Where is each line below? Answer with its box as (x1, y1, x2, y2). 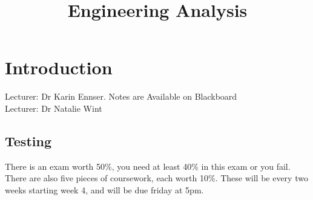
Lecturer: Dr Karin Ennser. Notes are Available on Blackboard (5, 90, 237, 103)
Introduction (5, 55, 113, 80)
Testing (5, 131, 51, 150)
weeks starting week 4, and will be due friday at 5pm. (5, 183, 204, 196)
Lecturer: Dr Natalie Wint (5, 102, 102, 114)
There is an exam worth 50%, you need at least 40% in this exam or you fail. (5, 160, 291, 172)
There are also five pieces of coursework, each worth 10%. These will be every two (5, 172, 308, 184)
